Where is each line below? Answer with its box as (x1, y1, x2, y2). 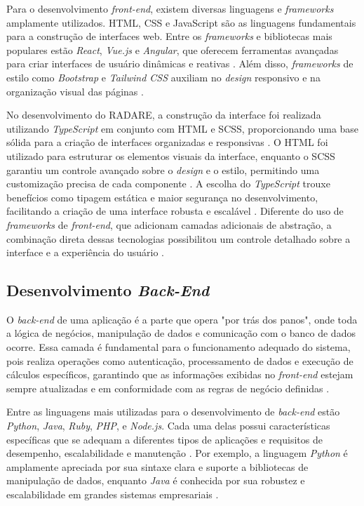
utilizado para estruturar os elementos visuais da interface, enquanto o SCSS (6, 148, 335, 163)
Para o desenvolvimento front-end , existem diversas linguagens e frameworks (6, 1, 334, 15)
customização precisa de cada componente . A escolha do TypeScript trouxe (6, 176, 330, 191)
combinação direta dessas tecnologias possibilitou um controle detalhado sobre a (6, 231, 351, 246)
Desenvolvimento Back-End (6, 279, 210, 301)
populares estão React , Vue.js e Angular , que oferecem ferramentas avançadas (6, 42, 339, 57)
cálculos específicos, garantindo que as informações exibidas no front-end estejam (6, 367, 353, 382)
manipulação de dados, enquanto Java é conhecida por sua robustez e (6, 473, 305, 488)
